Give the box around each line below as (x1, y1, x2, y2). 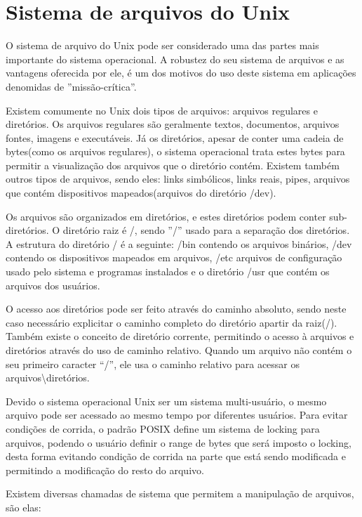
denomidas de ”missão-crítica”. (6, 79, 137, 93)
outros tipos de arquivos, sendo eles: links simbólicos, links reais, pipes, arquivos (6, 171, 350, 186)
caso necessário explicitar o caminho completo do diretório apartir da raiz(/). (6, 315, 337, 329)
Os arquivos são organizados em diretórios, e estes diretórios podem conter (6, 209, 326, 223)
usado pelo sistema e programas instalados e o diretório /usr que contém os (6, 264, 330, 279)
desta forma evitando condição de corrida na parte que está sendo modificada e (6, 449, 346, 464)
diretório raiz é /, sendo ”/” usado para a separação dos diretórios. (62, 223, 350, 237)
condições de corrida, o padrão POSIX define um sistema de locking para (6, 421, 320, 436)
